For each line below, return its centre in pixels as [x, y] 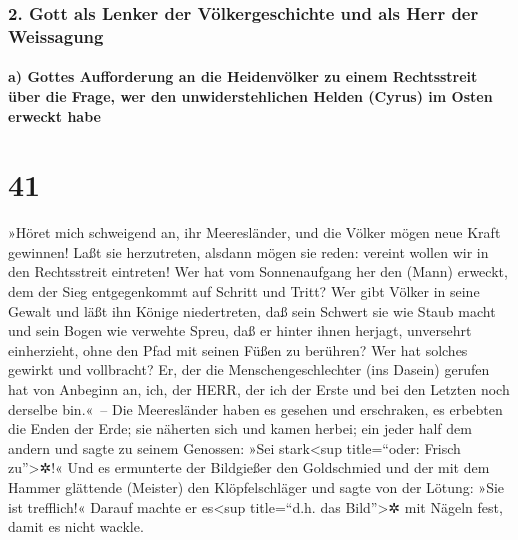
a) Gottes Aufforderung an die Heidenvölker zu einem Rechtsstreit [243, 76]
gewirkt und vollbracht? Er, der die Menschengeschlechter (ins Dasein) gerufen [249, 369]
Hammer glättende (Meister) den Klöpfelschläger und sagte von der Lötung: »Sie [256, 486]
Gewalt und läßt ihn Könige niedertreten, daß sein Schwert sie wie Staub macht [252, 310]
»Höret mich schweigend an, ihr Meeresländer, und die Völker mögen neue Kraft [254, 232]
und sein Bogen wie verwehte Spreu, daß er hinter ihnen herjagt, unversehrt [240, 330]
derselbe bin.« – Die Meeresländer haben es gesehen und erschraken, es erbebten [255, 408]
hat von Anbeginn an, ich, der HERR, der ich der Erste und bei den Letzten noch [259, 389]
